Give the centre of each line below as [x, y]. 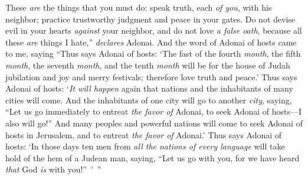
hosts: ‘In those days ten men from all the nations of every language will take [145, 146]
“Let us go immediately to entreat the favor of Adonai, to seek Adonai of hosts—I [154, 111]
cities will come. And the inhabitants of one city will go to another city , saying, [149, 100]
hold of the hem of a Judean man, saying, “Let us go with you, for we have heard [153, 157]
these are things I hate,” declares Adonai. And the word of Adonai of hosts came [151, 42]
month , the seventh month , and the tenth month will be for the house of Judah [148, 65]
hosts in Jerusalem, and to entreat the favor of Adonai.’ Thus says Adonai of [144, 134]
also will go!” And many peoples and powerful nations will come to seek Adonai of [154, 123]
